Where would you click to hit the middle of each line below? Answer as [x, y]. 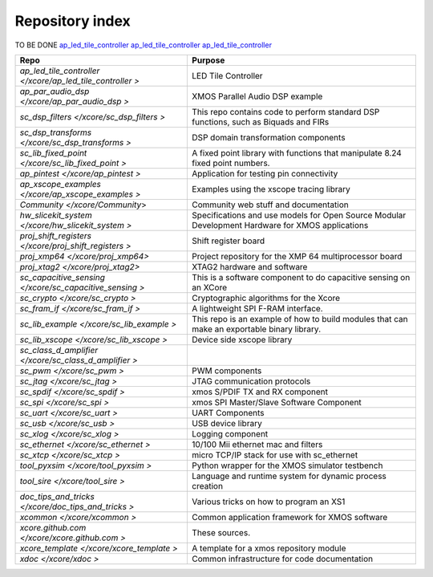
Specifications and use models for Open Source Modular [299, 215]
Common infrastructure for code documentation [282, 559]
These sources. [221, 532]
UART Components [228, 412]
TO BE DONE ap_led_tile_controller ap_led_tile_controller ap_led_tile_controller [144, 45]
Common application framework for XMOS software [290, 517]
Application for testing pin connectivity [265, 173]
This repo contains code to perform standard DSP [286, 112]
